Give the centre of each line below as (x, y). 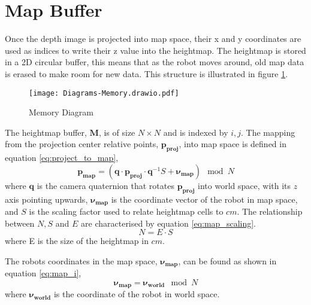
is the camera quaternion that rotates (105, 185)
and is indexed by (196, 132)
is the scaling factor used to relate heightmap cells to (126, 211)
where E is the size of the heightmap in (77, 241)
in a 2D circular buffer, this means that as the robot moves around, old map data (155, 62)
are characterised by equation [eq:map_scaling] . (168, 223)
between (20, 223)
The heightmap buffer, (46, 132)
